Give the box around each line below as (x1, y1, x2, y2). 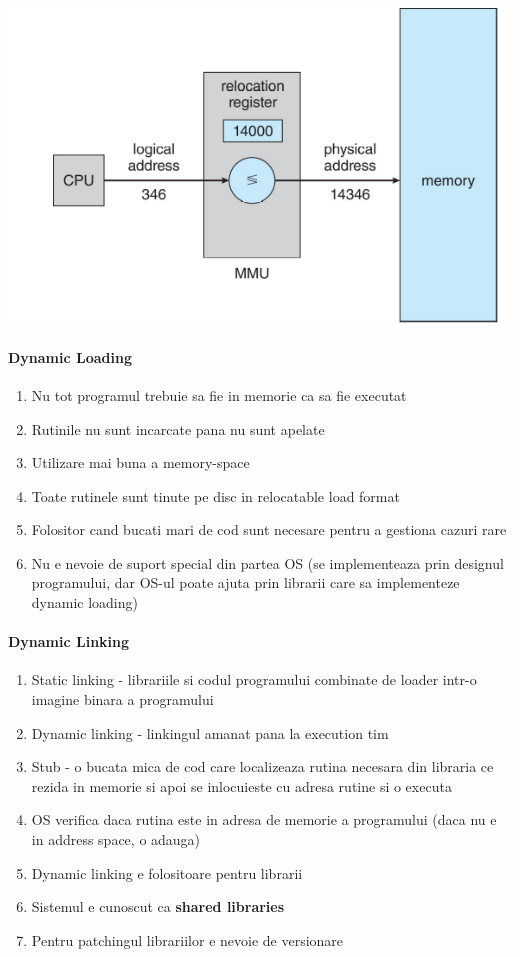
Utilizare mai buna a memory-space (31, 452, 250, 473)
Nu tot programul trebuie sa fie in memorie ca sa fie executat (31, 384, 407, 405)
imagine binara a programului (31, 689, 214, 710)
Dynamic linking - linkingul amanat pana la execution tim (31, 722, 389, 743)
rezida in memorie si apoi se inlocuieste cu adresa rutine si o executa (31, 775, 452, 796)
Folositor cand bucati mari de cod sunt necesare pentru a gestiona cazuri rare (31, 519, 507, 540)
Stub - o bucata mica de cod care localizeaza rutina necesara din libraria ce (31, 756, 494, 777)
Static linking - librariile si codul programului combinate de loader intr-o (31, 669, 477, 690)
